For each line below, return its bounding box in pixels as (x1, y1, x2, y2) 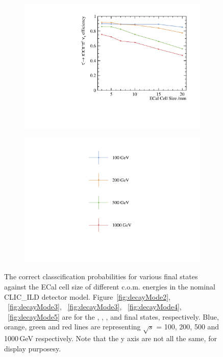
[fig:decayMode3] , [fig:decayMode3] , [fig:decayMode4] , (8, 301, 182, 312)
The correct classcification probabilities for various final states (4, 271, 198, 282)
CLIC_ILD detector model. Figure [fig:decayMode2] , (4, 291, 170, 302)
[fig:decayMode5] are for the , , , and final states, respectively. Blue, (8, 311, 219, 322)
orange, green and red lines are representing (4, 321, 141, 332)
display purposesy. (4, 343, 61, 353)
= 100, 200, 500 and (156, 321, 219, 332)
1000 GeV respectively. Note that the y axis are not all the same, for (4, 333, 217, 344)
